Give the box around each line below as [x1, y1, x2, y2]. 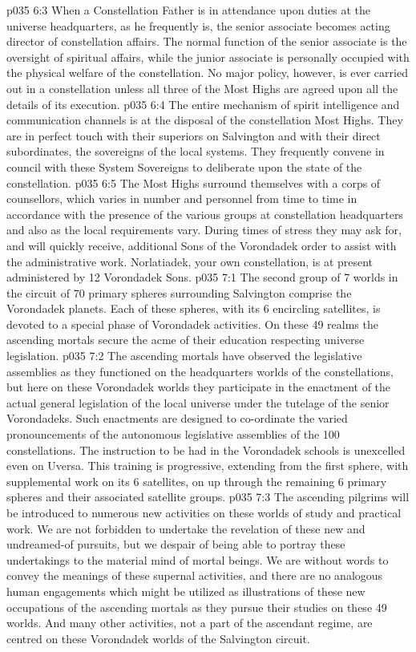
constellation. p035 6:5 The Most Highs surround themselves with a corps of [6, 174, 381, 191]
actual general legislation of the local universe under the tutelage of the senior [6, 394, 390, 411]
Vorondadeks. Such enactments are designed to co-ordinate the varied [6, 410, 348, 427]
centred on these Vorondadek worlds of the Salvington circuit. [6, 630, 310, 646]
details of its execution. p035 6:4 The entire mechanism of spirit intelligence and [6, 95, 400, 112]
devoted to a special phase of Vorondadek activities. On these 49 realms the [6, 315, 378, 332]
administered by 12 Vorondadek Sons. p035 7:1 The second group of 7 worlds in [6, 269, 398, 286]
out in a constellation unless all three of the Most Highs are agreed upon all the [6, 79, 398, 96]
